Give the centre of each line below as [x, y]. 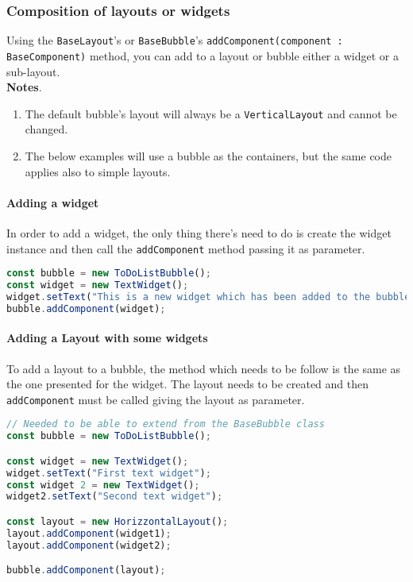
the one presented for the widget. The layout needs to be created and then [188, 384]
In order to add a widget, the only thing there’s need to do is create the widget [199, 232]
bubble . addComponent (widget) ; [86, 308]
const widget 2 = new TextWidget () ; [103, 485]
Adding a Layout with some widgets [107, 338]
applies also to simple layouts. [98, 171]
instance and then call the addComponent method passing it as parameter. [186, 248]
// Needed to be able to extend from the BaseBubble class [166, 424]
